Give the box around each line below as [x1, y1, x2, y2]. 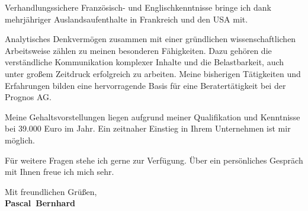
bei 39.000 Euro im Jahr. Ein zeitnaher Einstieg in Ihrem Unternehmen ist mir [5, 122, 291, 135]
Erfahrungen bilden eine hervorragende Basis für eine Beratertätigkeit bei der [5, 79, 286, 91]
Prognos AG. [5, 91, 52, 103]
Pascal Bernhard [5, 197, 75, 209]
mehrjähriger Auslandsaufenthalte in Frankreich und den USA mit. [5, 12, 248, 25]
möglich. [5, 133, 35, 146]
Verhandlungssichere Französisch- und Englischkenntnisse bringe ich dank [5, 1, 271, 13]
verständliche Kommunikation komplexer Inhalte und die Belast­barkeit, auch [5, 56, 284, 68]
